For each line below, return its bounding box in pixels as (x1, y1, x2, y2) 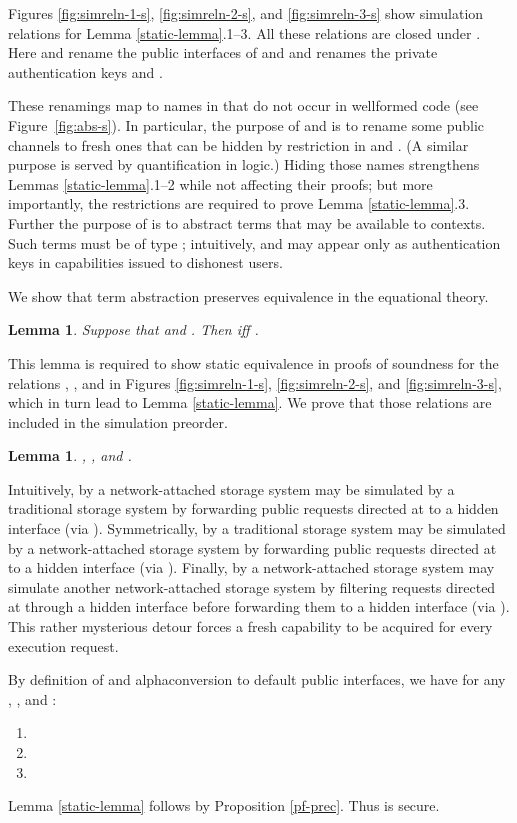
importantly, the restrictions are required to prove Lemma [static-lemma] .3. (8, 193, 470, 214)
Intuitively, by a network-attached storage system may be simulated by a (8, 478, 455, 499)
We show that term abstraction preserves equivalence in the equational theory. (8, 285, 489, 306)
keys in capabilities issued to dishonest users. (8, 252, 283, 273)
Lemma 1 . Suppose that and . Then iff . (8, 319, 259, 340)
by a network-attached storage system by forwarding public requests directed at (8, 537, 497, 558)
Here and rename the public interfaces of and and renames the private (8, 42, 438, 63)
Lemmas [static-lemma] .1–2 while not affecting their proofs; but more (8, 173, 433, 194)
